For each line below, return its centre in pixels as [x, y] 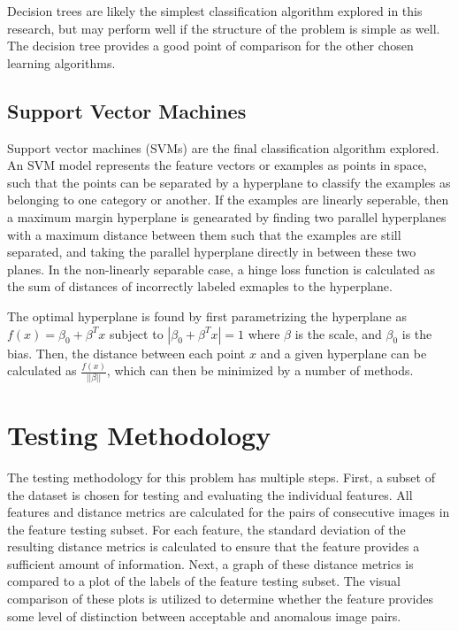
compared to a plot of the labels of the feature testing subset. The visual [204, 581]
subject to [136, 333]
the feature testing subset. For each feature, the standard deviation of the [206, 529]
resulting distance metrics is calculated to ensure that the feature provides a [214, 546]
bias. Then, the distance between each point [126, 353]
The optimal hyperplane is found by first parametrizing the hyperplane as [207, 315]
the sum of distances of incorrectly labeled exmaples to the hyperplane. [200, 286]
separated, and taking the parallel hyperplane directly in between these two [212, 252]
